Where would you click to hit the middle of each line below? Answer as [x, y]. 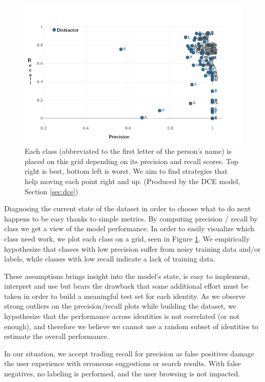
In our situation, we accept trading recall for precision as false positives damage [129, 353]
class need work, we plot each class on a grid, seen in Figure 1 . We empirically [127, 238]
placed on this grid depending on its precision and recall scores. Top [131, 161]
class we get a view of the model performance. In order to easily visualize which [129, 228]
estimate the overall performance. [57, 336]
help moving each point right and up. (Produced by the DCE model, [132, 181]
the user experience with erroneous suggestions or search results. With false [123, 363]
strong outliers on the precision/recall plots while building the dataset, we [120, 306]
